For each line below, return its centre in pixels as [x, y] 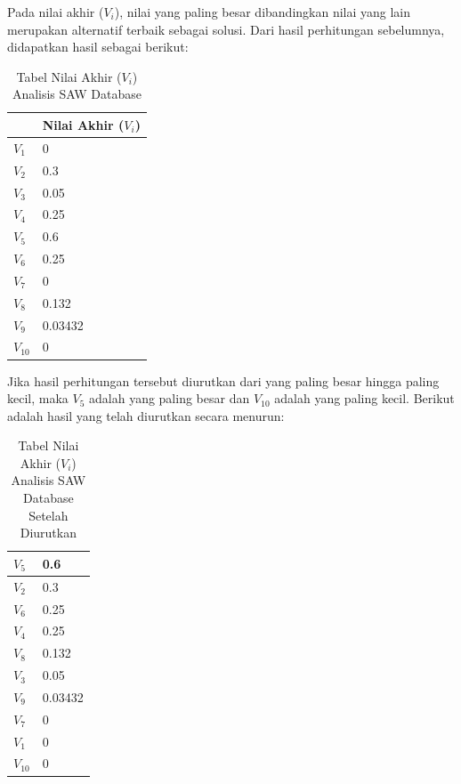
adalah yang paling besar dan [170, 398]
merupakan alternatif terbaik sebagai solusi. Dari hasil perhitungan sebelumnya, [226, 29]
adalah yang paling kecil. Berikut [364, 398]
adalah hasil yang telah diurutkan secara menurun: [146, 415]
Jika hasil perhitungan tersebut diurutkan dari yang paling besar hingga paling [223, 380]
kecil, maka [38, 398]
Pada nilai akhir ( [56, 12]
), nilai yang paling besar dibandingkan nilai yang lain [263, 12]
